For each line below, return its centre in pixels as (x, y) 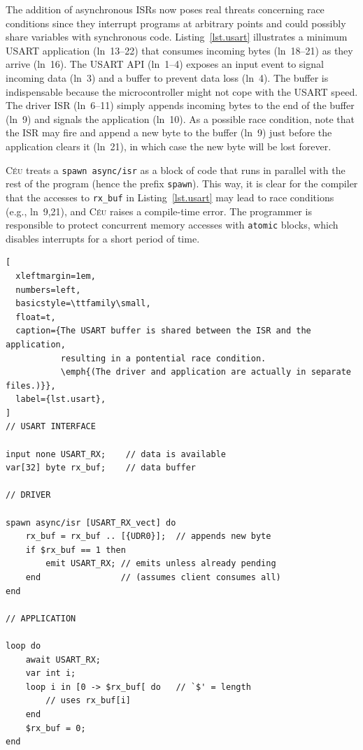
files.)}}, (31, 385)
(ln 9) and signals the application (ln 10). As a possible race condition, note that (180, 118)
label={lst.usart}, (61, 399)
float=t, (36, 317)
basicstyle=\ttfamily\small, (83, 304)
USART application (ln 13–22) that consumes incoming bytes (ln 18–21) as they (179, 50)
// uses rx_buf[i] (88, 701)
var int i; (51, 673)
